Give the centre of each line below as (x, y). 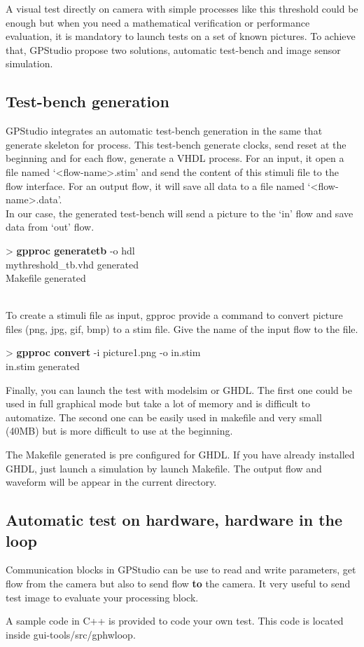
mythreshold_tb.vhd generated (72, 264)
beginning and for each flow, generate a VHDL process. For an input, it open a (175, 158)
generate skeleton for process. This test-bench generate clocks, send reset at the (176, 144)
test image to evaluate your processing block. (102, 597)
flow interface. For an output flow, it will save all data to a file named (155, 185)
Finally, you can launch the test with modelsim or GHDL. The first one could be (179, 389)
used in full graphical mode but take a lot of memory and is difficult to (158, 403)
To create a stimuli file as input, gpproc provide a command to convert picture (174, 315)
